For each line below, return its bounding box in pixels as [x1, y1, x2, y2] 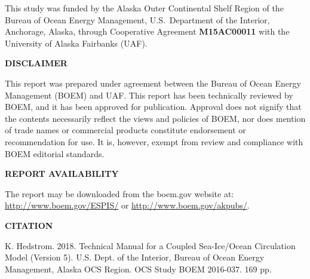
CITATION [5, 219, 53, 231]
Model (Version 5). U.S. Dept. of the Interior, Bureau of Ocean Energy [5, 251, 265, 263]
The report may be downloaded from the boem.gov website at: [5, 187, 234, 200]
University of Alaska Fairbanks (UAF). [5, 36, 148, 49]
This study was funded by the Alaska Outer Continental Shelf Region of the [5, 2, 284, 14]
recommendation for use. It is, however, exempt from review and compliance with [5, 135, 303, 148]
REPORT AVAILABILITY [5, 167, 119, 180]
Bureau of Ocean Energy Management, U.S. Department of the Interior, [5, 13, 270, 26]
